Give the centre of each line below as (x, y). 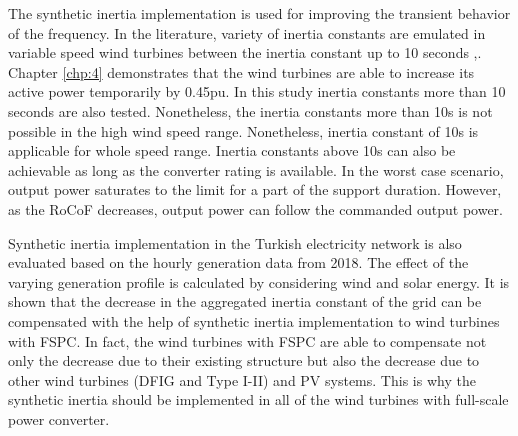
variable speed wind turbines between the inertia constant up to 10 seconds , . (245, 52)
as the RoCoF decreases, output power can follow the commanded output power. (255, 208)
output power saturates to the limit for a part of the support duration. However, (255, 189)
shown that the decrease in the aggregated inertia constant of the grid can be (245, 301)
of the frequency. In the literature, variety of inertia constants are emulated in (247, 32)
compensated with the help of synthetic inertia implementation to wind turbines (254, 320)
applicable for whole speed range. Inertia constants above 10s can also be (232, 150)
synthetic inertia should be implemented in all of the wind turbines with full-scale (258, 399)
